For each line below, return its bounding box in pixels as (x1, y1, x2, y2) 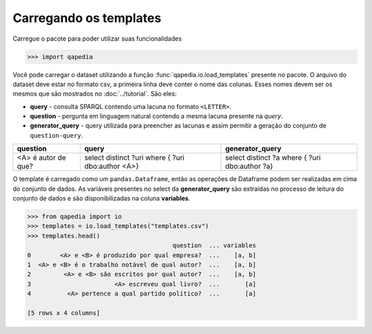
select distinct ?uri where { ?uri (84, 153, 185, 163)
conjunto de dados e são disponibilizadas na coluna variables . (12, 194, 191, 202)
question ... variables (172, 242, 256, 249)
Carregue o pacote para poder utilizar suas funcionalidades (12, 34, 182, 43)
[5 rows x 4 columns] (27, 309, 101, 317)
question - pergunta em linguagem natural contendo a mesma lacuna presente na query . (30, 112, 283, 121)
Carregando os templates (12, 10, 162, 25)
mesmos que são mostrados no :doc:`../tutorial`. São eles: (12, 90, 177, 98)
